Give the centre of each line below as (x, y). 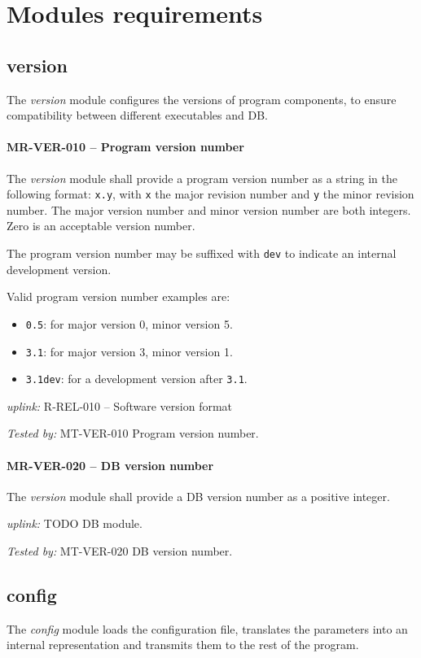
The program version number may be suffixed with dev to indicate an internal (202, 253)
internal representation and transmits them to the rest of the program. (183, 645)
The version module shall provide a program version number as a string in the (202, 178)
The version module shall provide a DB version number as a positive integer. (198, 496)
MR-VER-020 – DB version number (110, 465)
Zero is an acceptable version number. (101, 226)
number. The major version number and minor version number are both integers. (209, 209)
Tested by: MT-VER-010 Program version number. (133, 433)
